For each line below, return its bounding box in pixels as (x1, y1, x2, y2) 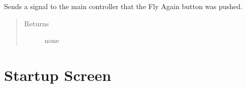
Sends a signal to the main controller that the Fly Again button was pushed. (4, 1, 242, 11)
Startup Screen (4, 64, 112, 85)
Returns (24, 18, 49, 28)
